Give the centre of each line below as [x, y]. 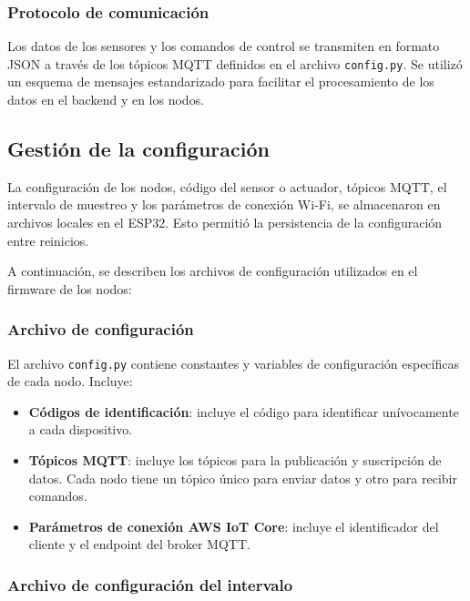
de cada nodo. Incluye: [70, 381]
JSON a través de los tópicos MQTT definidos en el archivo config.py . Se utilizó [235, 63]
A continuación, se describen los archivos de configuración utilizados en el [213, 271]
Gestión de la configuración [138, 149]
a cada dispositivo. [81, 429]
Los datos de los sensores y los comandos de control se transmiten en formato [224, 46]
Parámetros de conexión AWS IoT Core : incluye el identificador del [234, 526]
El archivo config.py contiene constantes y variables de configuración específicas [233, 363]
